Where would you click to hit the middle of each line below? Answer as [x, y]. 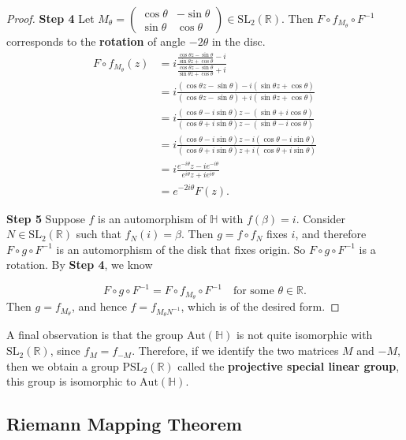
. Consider [321, 218]
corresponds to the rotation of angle [96, 41]
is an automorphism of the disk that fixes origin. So [181, 249]
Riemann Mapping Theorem [124, 424]
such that [99, 234]
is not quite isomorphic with [304, 335]
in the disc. [238, 41]
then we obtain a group [63, 365]
